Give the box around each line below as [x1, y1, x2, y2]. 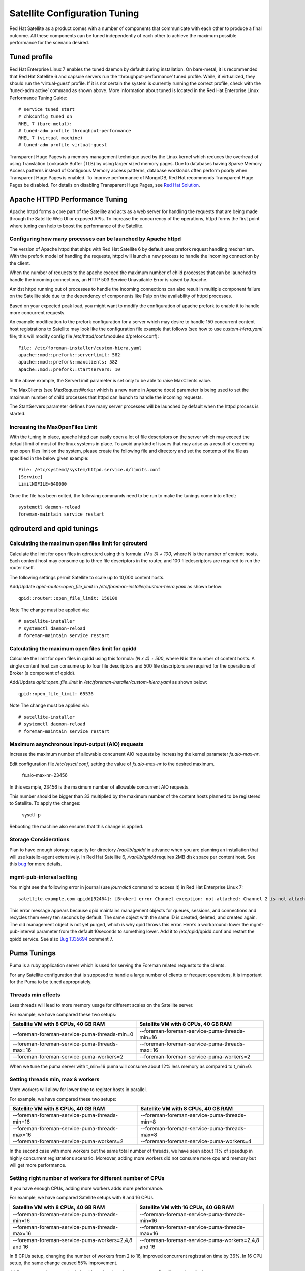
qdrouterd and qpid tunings [9, 524, 99, 533]
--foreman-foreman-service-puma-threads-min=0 [12, 1031, 134, 1038]
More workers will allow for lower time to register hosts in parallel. [9, 1086, 147, 1093]
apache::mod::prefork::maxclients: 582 [18, 359, 118, 365]
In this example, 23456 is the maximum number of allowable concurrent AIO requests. [9, 783, 190, 790]
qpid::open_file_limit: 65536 [18, 691, 94, 697]
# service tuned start [18, 107, 75, 112]
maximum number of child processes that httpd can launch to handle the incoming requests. [9, 394, 203, 400]
